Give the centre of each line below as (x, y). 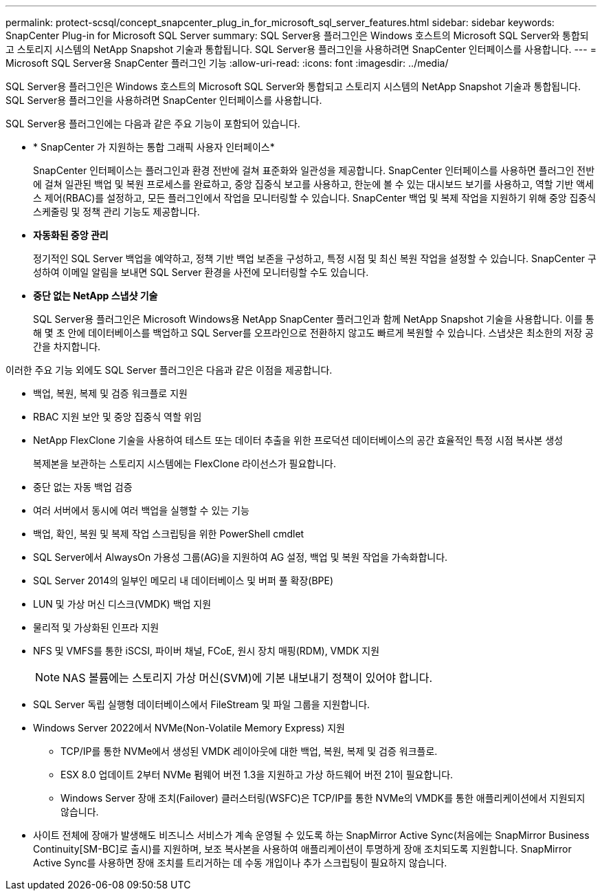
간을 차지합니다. (67, 346)
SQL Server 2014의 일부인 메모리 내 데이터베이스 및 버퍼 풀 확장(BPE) (183, 580)
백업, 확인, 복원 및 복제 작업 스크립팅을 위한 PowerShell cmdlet (169, 534)
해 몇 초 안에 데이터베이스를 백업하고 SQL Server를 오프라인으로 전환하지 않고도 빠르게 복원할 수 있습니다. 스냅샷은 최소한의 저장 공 (313, 333)
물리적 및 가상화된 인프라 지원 (96, 627)
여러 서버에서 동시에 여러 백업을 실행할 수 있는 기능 (141, 510)
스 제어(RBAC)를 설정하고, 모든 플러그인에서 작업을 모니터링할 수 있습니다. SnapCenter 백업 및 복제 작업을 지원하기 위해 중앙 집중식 (315, 198)
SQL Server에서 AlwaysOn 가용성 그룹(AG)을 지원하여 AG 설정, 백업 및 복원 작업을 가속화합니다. (241, 557)
